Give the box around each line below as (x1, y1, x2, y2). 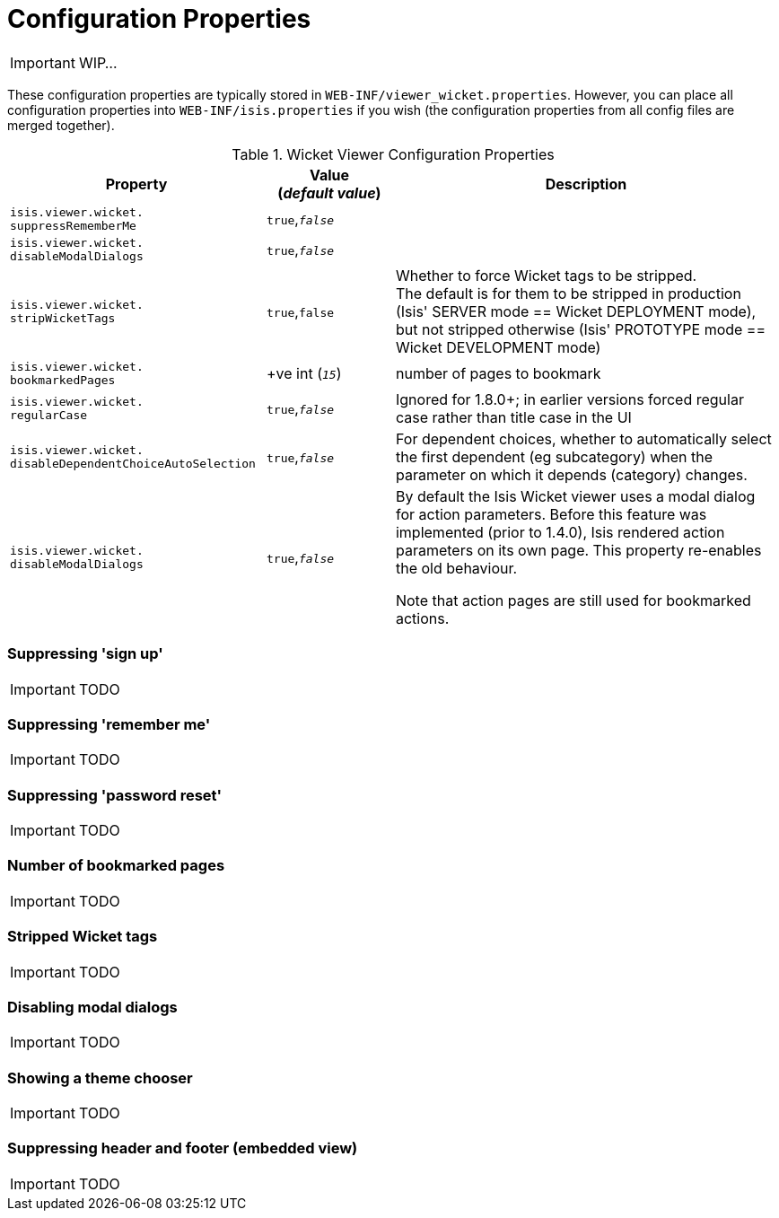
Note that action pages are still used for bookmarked (395, 591, 751, 609)
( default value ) (277, 183, 381, 202)
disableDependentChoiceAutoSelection (10, 456, 256, 470)
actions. (395, 609, 450, 627)
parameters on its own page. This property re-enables (395, 540, 762, 559)
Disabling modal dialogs (7, 997, 178, 1016)
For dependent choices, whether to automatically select (395, 429, 772, 448)
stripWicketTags (10, 311, 116, 325)
